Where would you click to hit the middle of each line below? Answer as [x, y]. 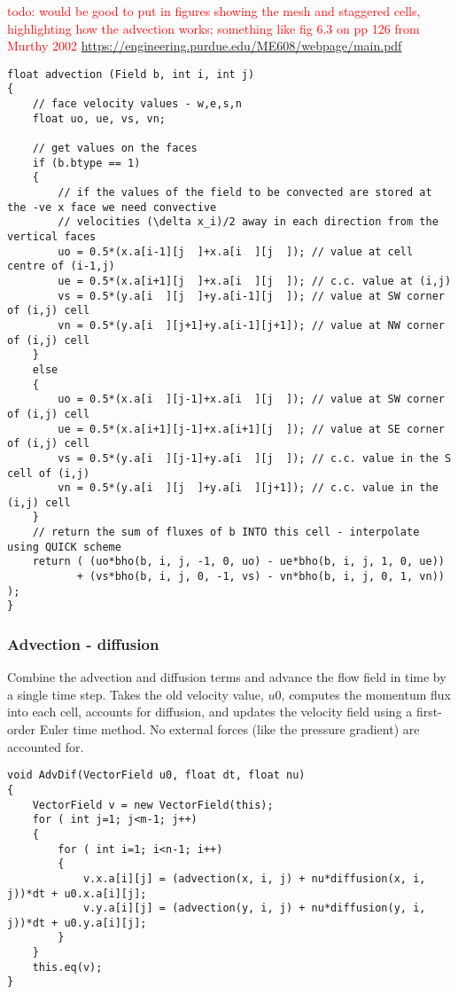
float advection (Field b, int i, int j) [131, 74]
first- [429, 712]
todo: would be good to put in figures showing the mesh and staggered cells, [214, 11]
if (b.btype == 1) [86, 163]
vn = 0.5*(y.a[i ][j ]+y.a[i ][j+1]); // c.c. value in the [248, 488]
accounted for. [46, 746]
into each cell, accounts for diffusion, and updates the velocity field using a [210, 712]
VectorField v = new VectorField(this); [153, 805]
